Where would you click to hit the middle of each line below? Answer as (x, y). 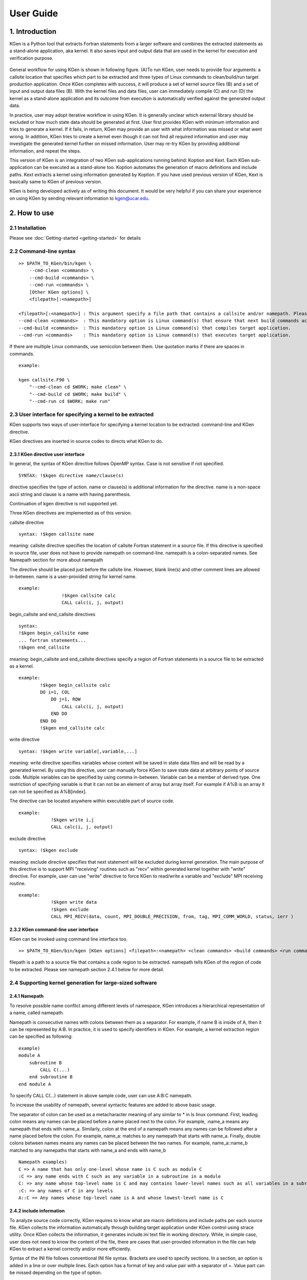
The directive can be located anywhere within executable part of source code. (92, 801)
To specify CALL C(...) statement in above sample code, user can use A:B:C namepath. (101, 1096)
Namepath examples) (43, 1162)
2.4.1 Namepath (27, 996)
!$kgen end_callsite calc (72, 728)
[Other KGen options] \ (59, 292)
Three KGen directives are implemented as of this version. (71, 513)
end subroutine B (51, 1077)
